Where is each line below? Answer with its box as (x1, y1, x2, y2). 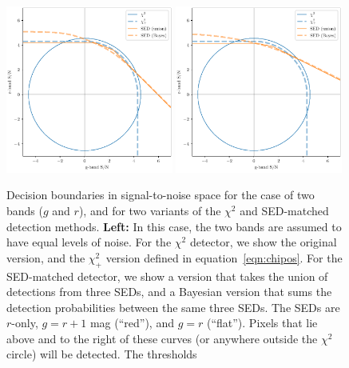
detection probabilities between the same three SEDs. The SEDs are (6, 298, 340, 315)
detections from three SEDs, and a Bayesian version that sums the (6, 283, 332, 300)
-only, (11, 314, 38, 331)
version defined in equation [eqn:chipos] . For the (105, 249, 343, 266)
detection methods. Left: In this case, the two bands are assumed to (6, 218, 342, 234)
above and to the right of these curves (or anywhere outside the (6, 330, 318, 346)
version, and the (6, 249, 85, 266)
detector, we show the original (189, 234, 337, 250)
